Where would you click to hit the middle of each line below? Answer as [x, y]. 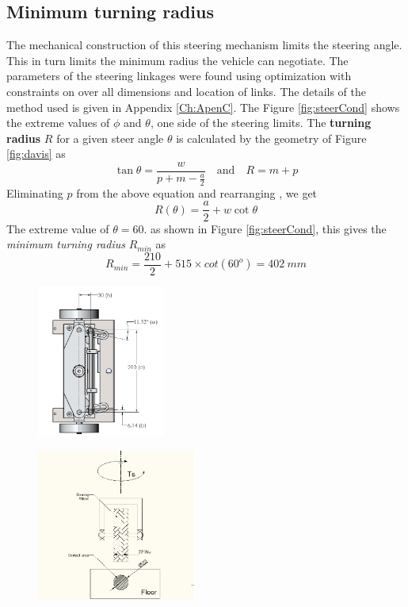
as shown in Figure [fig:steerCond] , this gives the [268, 228]
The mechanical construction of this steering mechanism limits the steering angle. [204, 45]
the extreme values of [58, 123]
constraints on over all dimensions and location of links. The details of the [186, 91]
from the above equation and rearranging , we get [197, 192]
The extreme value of [58, 228]
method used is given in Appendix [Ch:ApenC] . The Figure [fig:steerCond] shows [203, 107]
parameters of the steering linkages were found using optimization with [179, 76]
